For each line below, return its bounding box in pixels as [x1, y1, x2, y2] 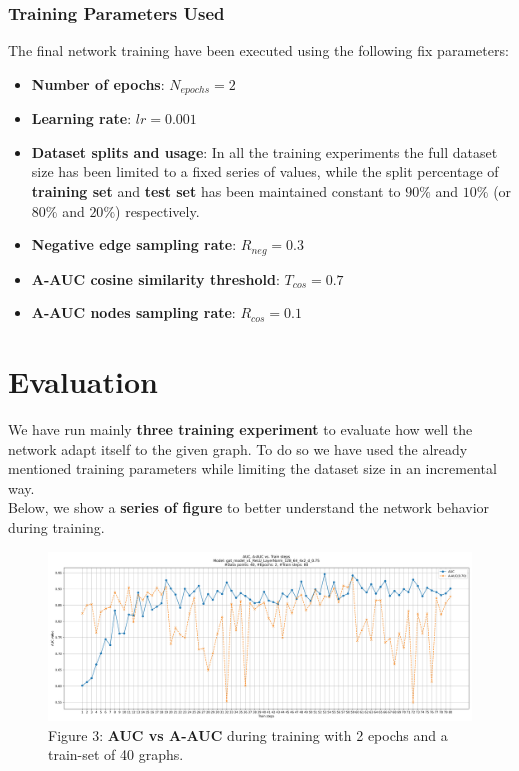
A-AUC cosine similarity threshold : [31, 268, 280, 289]
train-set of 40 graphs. [48, 744, 184, 765]
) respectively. [115, 200, 200, 221]
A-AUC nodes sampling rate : [31, 302, 236, 323]
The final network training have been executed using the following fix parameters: [8, 40, 509, 61]
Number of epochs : [31, 73, 165, 94]
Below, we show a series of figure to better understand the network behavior [8, 497, 490, 518]
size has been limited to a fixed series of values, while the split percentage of [31, 161, 499, 182]
